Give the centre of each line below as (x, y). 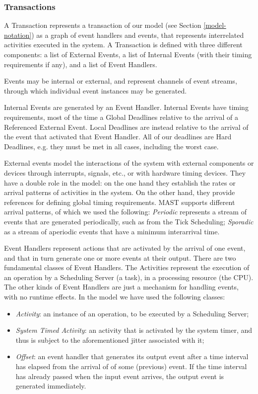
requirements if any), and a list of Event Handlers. (81, 64)
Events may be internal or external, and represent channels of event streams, (121, 81)
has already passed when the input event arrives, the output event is (120, 376)
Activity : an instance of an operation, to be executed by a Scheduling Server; (132, 313)
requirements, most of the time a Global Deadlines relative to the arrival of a (121, 117)
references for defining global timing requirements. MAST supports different (120, 202)
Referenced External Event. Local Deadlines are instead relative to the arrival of (126, 127)
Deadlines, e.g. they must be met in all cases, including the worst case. (111, 146)
